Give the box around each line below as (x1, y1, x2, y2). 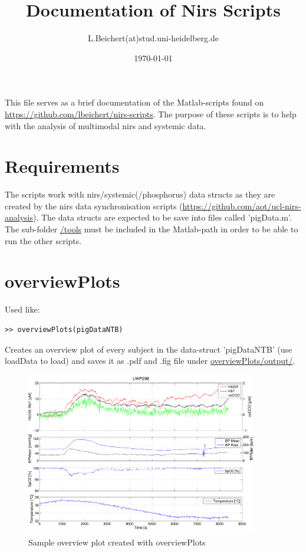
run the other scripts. (5, 234, 82, 247)
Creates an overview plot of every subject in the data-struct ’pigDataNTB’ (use (5, 343, 292, 355)
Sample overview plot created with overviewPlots (28, 535, 206, 548)
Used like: (5, 303, 40, 316)
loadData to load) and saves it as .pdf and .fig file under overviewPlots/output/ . (5, 354, 295, 367)
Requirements (5, 154, 120, 178)
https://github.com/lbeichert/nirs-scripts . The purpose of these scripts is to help (5, 107, 297, 120)
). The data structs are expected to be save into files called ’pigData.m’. (33, 211, 292, 224)
